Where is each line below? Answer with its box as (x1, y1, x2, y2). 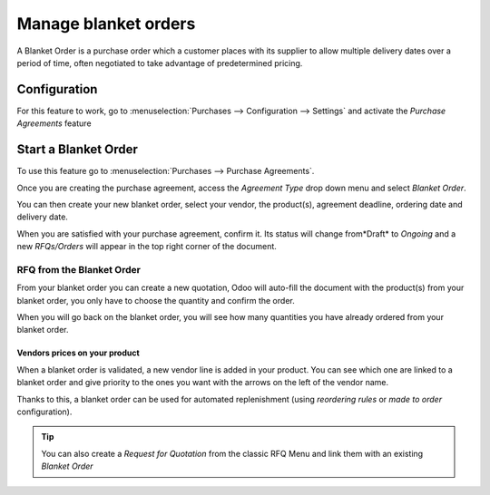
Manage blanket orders (16, 14, 196, 34)
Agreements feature (16, 118, 92, 129)
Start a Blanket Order (16, 141, 138, 158)
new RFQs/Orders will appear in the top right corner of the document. (16, 241, 277, 252)
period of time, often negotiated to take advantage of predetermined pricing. (16, 57, 303, 68)
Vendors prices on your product (16, 347, 140, 358)
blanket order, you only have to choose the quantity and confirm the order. (16, 295, 295, 306)
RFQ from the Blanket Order (16, 263, 141, 276)
